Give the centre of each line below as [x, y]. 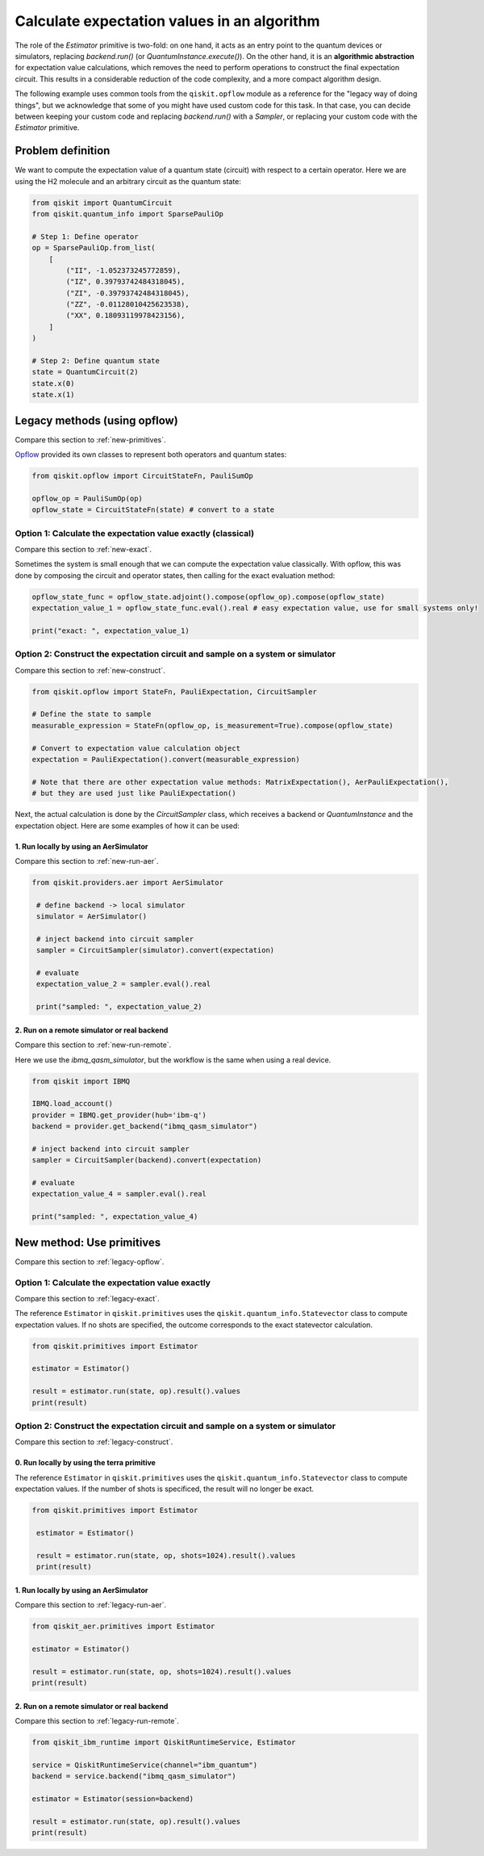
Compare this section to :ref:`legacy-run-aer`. [91, 1605]
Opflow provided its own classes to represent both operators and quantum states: [151, 455]
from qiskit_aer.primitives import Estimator [123, 1626]
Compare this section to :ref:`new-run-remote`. [93, 1045]
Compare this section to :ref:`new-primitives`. [90, 439]
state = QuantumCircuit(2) [85, 372]
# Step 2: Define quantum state [96, 361]
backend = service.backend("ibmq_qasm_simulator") [134, 1776]
